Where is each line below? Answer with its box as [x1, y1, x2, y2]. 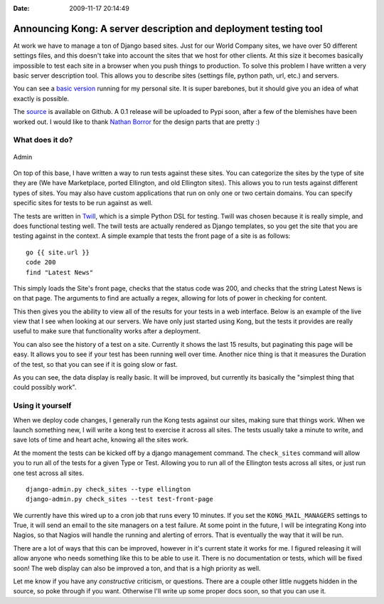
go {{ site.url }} [26, 248, 90, 256]
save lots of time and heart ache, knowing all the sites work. [13, 435, 189, 444]
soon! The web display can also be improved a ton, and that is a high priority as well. [13, 563, 261, 573]
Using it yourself [13, 401, 72, 411]
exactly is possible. [13, 94, 70, 103]
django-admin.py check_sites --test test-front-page [26, 495, 213, 504]
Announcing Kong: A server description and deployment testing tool [13, 22, 323, 35]
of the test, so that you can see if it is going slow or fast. [13, 360, 178, 368]
